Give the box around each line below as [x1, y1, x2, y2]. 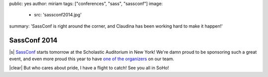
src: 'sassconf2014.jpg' [34, 12, 82, 18]
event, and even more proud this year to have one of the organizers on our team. [9, 56, 174, 62]
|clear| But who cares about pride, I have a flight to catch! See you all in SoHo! [9, 65, 169, 71]
